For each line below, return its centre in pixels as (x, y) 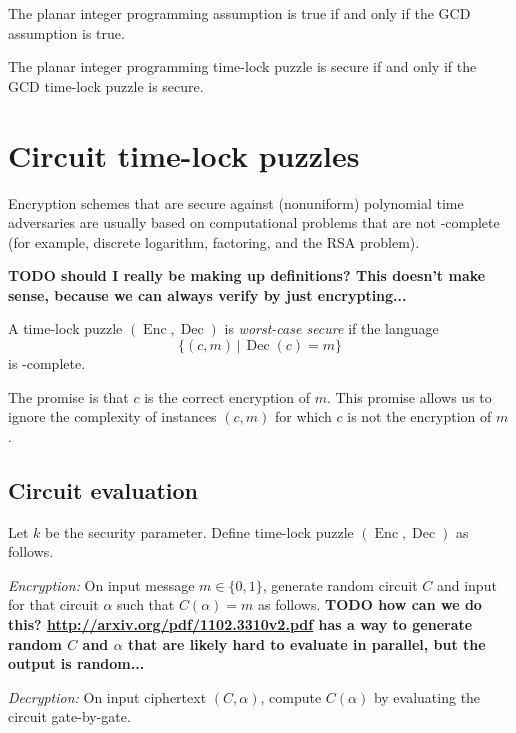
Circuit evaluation (103, 489)
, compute (291, 696)
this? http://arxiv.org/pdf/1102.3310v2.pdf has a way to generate (240, 624)
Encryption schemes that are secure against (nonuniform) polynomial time (236, 202)
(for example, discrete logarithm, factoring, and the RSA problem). (214, 241)
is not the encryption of (419, 416)
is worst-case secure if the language (331, 328)
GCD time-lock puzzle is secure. (106, 85)
